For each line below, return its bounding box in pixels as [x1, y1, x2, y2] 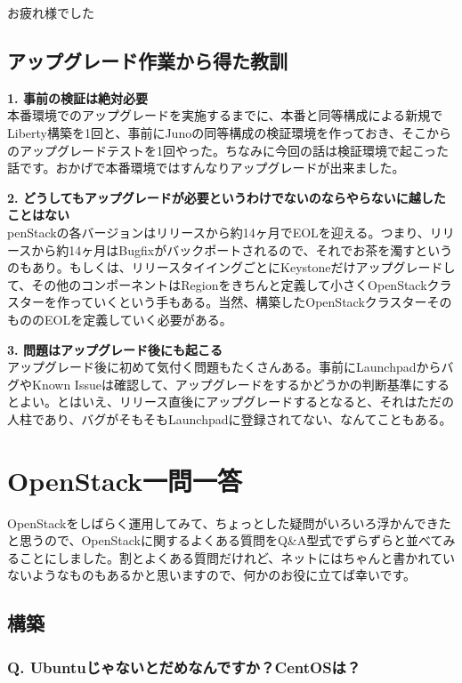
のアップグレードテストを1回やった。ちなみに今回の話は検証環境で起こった [7, 141, 450, 159]
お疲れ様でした [7, 4, 94, 21]
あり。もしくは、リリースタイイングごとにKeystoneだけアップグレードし [31, 258, 456, 277]
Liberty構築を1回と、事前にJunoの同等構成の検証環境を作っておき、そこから [7, 123, 452, 141]
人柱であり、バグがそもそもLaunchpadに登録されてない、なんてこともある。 [7, 409, 452, 428]
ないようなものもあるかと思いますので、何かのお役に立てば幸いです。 [7, 566, 417, 584]
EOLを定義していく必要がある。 [44, 309, 232, 328]
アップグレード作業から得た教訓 [7, 46, 288, 74]
